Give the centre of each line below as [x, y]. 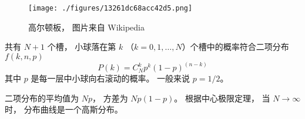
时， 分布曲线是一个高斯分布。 [64, 109]
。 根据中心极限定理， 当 [222, 98]
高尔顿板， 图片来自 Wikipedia [86, 27]
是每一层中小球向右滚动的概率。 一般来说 [110, 78]
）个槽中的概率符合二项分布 [235, 47]
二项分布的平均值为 [42, 98]
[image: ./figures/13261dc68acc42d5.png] [110, 8]
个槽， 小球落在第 [82, 47]
